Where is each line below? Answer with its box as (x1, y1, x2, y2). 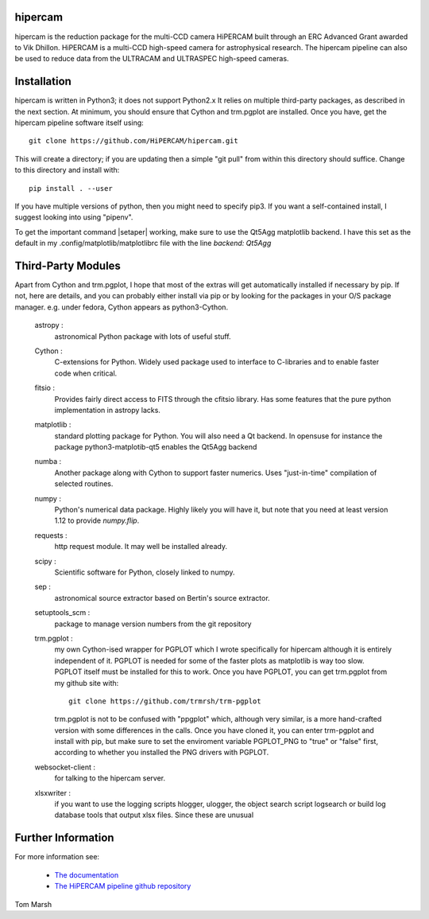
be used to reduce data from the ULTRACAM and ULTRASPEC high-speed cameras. (14, 54, 289, 64)
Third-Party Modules (14, 259, 121, 272)
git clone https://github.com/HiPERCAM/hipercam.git (29, 136, 238, 146)
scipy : (34, 556, 56, 566)
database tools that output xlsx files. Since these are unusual (54, 810, 254, 820)
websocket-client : (34, 762, 95, 772)
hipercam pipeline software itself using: (14, 118, 145, 127)
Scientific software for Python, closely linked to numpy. (54, 567, 235, 577)
